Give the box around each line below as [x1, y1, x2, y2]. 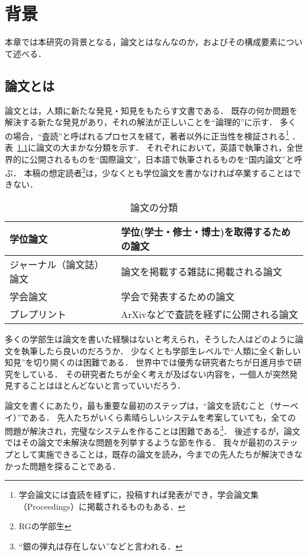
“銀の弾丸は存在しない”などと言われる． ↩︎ [18, 539, 183, 552]
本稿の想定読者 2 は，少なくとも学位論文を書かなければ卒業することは [24, 165, 293, 179]
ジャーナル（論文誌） [9, 257, 104, 271]
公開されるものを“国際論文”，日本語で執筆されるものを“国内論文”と [29, 152, 294, 165]
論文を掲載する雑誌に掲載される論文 [121, 264, 283, 278]
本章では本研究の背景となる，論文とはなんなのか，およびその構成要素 [5, 36, 278, 48]
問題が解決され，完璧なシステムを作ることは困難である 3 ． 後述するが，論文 [5, 423, 301, 437]
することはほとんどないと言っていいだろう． [12, 379, 185, 392]
